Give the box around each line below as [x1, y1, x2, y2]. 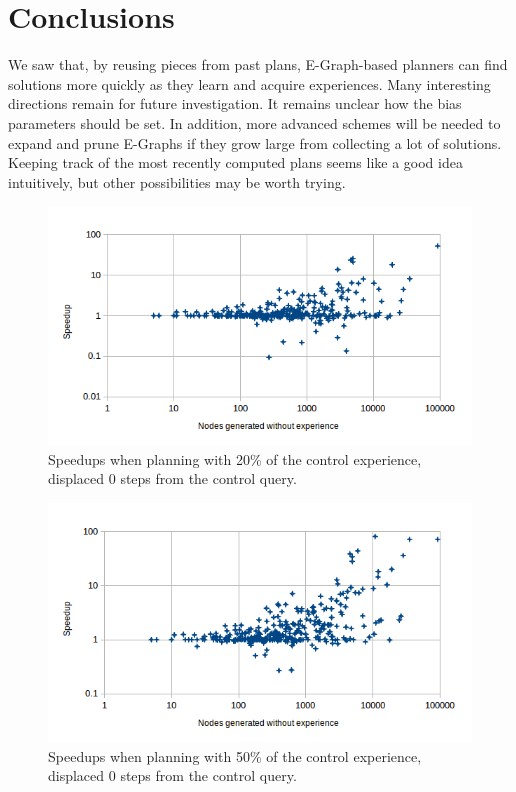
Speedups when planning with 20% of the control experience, [48, 448, 422, 469]
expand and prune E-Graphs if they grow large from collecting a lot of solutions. [8, 132, 502, 153]
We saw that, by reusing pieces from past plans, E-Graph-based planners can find [8, 54, 508, 75]
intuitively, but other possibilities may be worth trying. [8, 171, 346, 192]
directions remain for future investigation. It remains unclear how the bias [8, 93, 462, 114]
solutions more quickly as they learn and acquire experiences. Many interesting [8, 73, 491, 94]
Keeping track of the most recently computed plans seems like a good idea [8, 152, 463, 173]
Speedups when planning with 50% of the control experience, [48, 745, 422, 766]
